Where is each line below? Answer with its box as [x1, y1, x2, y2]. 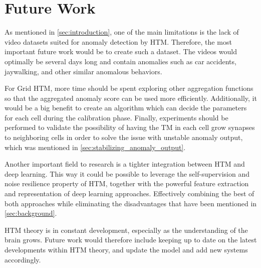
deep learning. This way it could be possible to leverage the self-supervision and [5, 168, 250, 179]
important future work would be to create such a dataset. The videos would [5, 46, 237, 57]
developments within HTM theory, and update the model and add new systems [5, 244, 248, 254]
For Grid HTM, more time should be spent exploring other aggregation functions [5, 83, 253, 93]
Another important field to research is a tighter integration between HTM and [5, 159, 245, 169]
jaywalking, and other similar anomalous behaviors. [5, 66, 162, 76]
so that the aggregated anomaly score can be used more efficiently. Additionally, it [5, 92, 257, 103]
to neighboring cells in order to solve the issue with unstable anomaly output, [5, 132, 243, 143]
